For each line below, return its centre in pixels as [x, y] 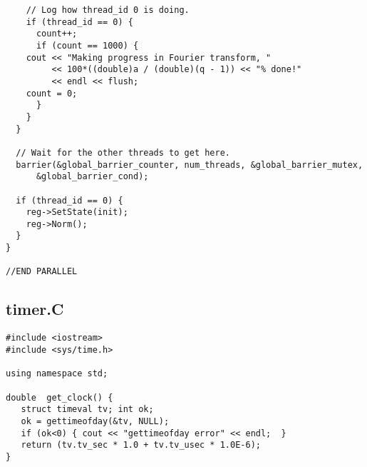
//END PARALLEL [42, 272]
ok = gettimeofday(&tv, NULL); [95, 421]
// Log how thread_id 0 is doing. [108, 10]
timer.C [35, 309]
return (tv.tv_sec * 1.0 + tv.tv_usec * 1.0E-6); [141, 445]
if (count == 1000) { [87, 45]
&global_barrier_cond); [92, 177]
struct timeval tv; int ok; [87, 410]
